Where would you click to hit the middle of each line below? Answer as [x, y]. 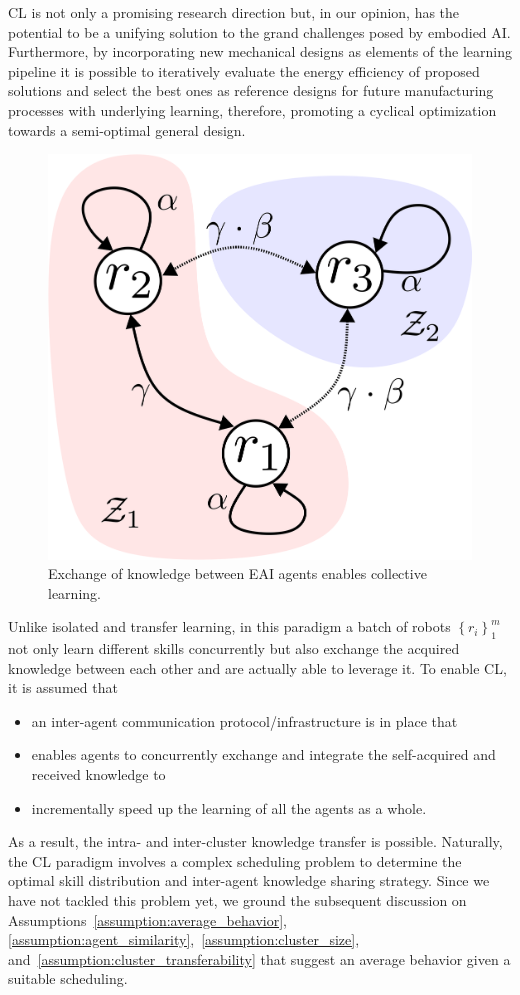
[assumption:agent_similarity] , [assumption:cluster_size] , [184, 939]
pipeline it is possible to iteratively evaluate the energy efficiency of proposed [244, 70]
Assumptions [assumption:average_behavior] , [147, 919]
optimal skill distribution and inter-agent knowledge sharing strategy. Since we [249, 880]
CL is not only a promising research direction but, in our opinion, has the [234, 12]
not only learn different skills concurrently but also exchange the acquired [234, 648]
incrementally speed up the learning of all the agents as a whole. [229, 807]
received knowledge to [98, 774]
